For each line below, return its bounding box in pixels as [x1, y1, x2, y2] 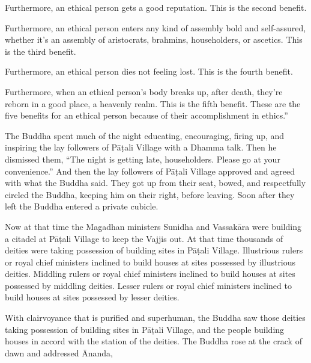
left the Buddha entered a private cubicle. [5, 200, 159, 213]
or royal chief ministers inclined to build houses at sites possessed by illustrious [5, 255, 296, 268]
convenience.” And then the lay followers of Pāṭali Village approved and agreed [5, 164, 295, 177]
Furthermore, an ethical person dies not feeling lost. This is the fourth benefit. [5, 65, 293, 78]
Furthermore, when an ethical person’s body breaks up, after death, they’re [5, 85, 283, 98]
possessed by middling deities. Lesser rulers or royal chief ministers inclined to [5, 279, 292, 291]
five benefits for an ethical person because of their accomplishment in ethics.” [5, 109, 288, 122]
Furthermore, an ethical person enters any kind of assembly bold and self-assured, [5, 21, 306, 34]
